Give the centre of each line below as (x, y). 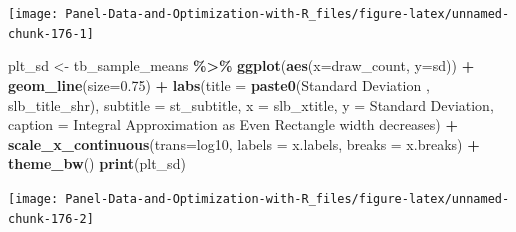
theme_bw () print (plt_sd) (97, 163)
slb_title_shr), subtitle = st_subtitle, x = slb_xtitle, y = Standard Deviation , (251, 104)
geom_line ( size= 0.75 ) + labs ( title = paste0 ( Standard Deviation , (219, 84)
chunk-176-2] (51, 218)
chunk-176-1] (51, 33)
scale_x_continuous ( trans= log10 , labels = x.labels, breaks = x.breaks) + (244, 143)
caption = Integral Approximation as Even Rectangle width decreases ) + (233, 124)
